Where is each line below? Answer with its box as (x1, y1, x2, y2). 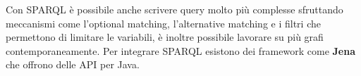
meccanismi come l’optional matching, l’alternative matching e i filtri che (6, 15, 321, 30)
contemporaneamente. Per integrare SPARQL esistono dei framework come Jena (6, 43, 355, 58)
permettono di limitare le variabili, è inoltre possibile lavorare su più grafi (6, 30, 324, 44)
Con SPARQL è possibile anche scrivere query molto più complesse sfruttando (6, 2, 343, 16)
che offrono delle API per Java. (6, 57, 140, 72)
